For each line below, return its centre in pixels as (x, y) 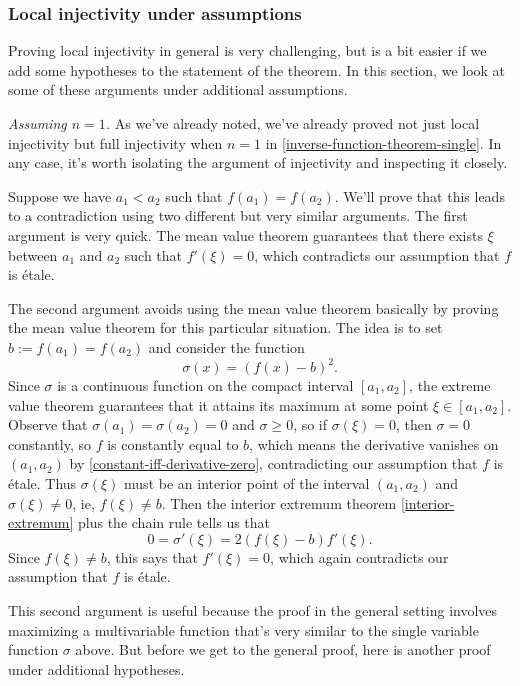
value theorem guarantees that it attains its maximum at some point (218, 404)
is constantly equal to (173, 443)
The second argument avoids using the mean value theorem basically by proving (253, 307)
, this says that (152, 556)
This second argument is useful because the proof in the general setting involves (253, 609)
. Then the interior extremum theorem (279, 502)
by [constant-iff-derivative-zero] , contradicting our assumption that (273, 463)
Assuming (37, 123)
